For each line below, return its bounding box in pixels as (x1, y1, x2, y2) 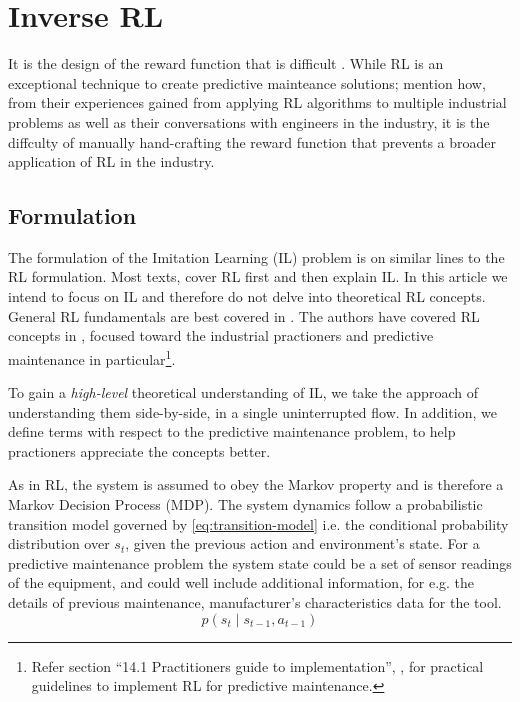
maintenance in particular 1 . (8, 345, 176, 369)
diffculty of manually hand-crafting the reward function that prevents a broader (8, 131, 497, 152)
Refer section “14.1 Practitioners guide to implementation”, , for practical (31, 655, 484, 676)
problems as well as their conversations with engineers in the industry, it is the (8, 111, 490, 132)
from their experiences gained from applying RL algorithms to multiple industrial (8, 92, 507, 113)
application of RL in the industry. (8, 151, 215, 172)
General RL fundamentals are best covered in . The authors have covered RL (8, 305, 480, 326)
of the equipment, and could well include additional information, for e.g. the (8, 572, 475, 593)
